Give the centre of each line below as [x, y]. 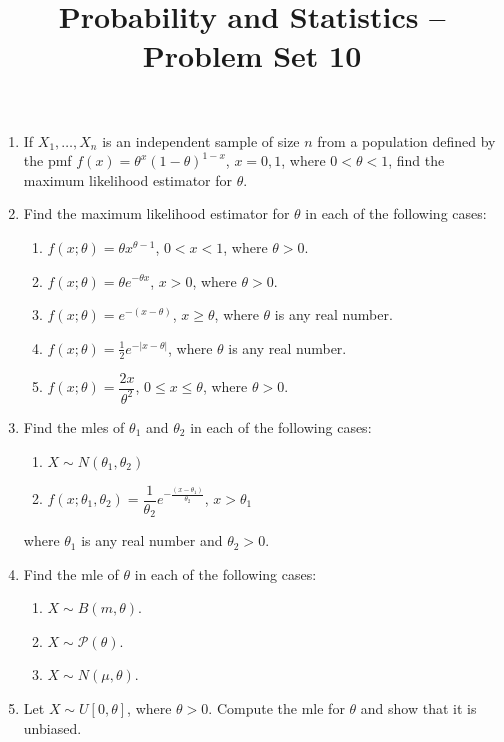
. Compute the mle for [276, 708]
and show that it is [418, 708]
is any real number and [152, 540]
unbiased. [52, 727]
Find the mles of [74, 426]
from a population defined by [406, 140]
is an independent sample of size [201, 140]
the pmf [47, 160]
